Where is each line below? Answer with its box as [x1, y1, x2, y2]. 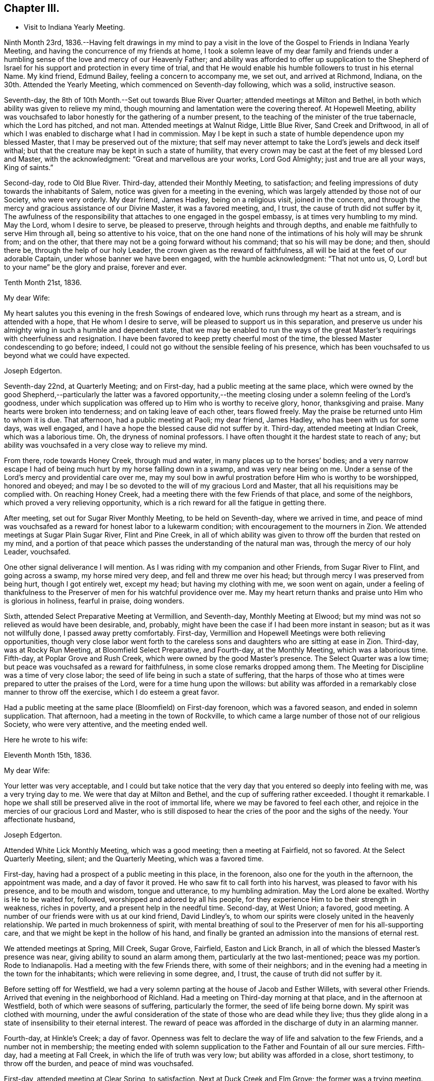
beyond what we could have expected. [4, 351, 130, 360]
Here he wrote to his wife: [4, 735, 88, 744]
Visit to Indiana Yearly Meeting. [24, 23, 125, 32]
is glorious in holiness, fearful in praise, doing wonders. [4, 597, 184, 605]
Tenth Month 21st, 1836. [4, 278, 82, 287]
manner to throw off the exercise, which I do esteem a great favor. [4, 688, 219, 697]
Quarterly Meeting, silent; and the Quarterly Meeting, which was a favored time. [4, 854, 264, 863]
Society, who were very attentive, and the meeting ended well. [4, 720, 208, 729]
